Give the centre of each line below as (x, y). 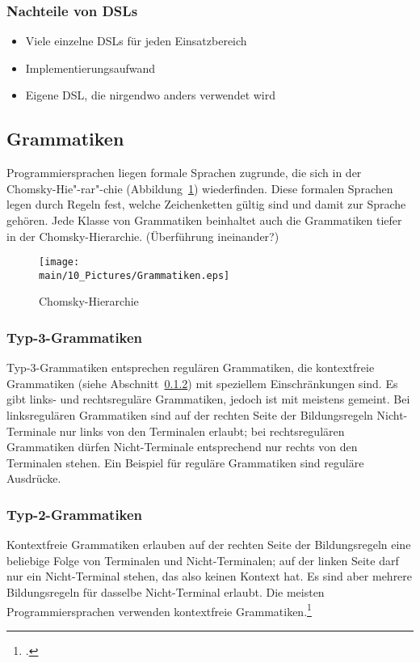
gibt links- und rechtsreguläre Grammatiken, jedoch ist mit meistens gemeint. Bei (208, 399)
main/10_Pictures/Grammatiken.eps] (134, 275)
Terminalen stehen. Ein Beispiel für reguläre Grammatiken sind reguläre (185, 462)
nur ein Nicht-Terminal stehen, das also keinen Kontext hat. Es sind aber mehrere (210, 576)
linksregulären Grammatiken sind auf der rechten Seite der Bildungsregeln (190, 415)
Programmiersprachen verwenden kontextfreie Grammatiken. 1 (159, 610)
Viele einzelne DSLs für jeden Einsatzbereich (136, 41)
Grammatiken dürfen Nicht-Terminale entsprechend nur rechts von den (182, 447)
